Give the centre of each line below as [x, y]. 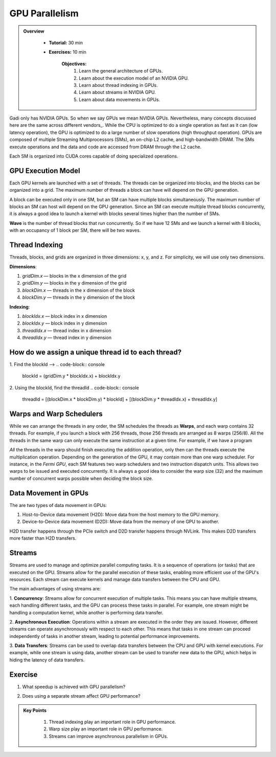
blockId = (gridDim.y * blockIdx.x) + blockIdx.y [71, 376]
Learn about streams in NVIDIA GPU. [117, 93]
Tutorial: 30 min [66, 42]
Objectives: [74, 63]
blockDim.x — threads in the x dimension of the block [79, 290]
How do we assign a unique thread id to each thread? [96, 352]
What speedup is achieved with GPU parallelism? [74, 686]
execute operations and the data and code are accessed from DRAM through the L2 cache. [106, 147]
